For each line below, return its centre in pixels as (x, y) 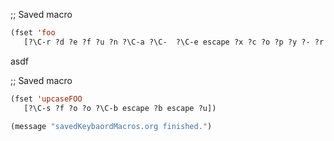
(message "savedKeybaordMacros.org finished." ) (111, 126)
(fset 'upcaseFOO (46, 99)
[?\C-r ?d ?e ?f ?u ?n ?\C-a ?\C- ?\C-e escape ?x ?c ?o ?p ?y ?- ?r (174, 42)
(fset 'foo (33, 33)
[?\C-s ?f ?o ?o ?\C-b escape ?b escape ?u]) (120, 108)
